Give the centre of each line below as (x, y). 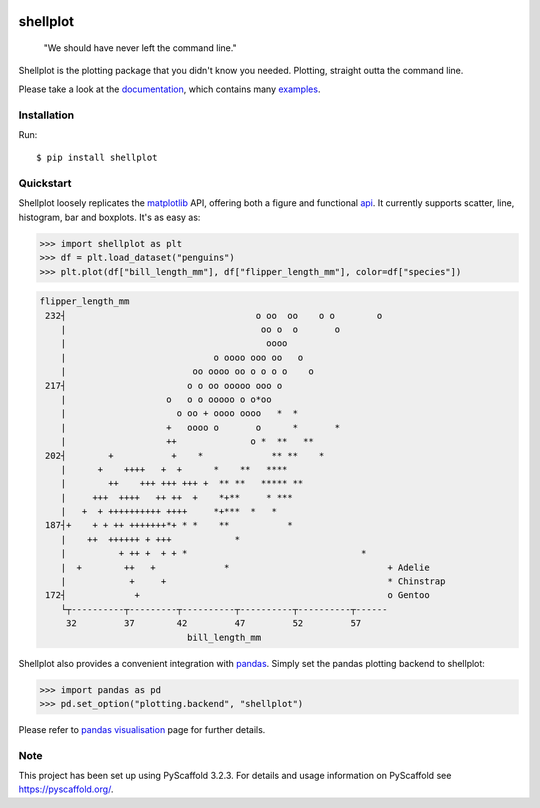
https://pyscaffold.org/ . (66, 789)
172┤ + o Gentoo (237, 595)
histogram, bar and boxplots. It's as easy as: (109, 217)
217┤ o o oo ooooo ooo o (164, 385)
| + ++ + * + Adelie (245, 567)
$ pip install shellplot (97, 158)
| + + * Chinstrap (253, 581)
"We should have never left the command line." (140, 48)
